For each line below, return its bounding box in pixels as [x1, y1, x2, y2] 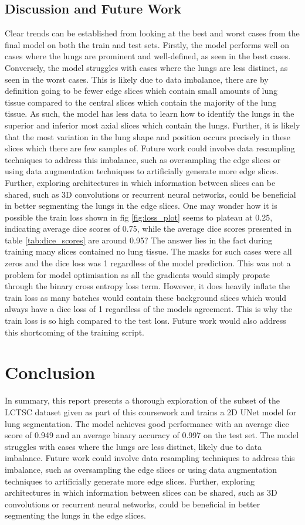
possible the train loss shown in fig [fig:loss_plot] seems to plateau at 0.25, [5, 211, 273, 223]
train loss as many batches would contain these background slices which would [5, 291, 287, 303]
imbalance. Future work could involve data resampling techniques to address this [5, 452, 295, 464]
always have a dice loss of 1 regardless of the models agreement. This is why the [5, 303, 292, 315]
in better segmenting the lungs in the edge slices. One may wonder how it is [5, 199, 277, 212]
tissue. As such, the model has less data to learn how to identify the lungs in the [5, 107, 294, 120]
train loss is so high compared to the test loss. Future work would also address [5, 314, 286, 327]
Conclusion [5, 360, 96, 384]
